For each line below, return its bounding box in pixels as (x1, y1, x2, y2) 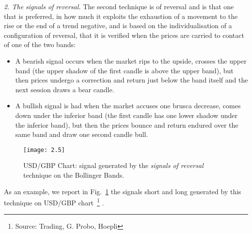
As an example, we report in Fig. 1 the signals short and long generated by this (4, 186, 241, 196)
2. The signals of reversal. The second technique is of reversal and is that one (4, 1, 234, 11)
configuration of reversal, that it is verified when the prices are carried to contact (4, 30, 244, 40)
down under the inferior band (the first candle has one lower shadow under (15, 110, 238, 120)
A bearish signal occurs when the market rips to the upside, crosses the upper (15, 55, 247, 66)
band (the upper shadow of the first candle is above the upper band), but (15, 65, 234, 75)
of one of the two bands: (4, 39, 76, 50)
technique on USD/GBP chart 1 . (4, 196, 104, 207)
